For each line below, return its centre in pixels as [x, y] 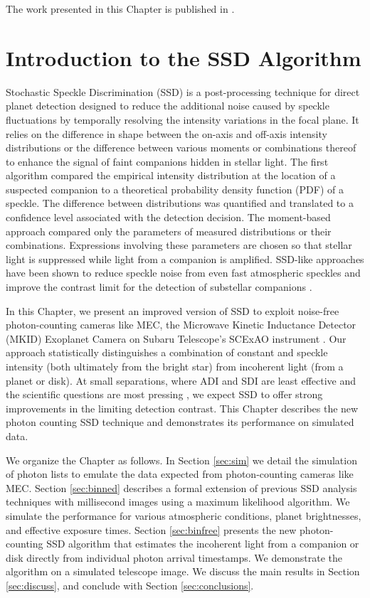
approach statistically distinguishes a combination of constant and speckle [167, 352]
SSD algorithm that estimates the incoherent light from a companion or [203, 544]
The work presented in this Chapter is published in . [120, 9]
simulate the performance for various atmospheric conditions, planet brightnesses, [184, 515]
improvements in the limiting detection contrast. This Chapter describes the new [182, 408]
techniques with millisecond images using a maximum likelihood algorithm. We [178, 502]
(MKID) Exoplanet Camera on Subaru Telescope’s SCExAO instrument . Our [176, 338]
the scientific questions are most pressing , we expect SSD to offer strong [164, 394]
